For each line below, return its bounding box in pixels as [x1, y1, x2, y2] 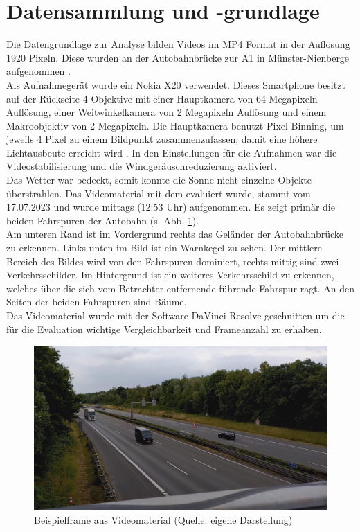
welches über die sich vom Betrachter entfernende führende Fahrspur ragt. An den [6, 281, 354, 295]
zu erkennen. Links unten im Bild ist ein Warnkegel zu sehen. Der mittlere [6, 240, 322, 255]
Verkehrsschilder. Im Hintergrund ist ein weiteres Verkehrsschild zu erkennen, [6, 267, 334, 282]
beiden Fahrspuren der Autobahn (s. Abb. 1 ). [6, 213, 199, 227]
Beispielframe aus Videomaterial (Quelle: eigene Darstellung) [34, 512, 293, 526]
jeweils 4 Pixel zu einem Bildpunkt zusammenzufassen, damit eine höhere [6, 132, 318, 146]
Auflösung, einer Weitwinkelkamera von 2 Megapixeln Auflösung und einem [6, 105, 327, 119]
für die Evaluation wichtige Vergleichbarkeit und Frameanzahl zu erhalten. [6, 321, 322, 336]
